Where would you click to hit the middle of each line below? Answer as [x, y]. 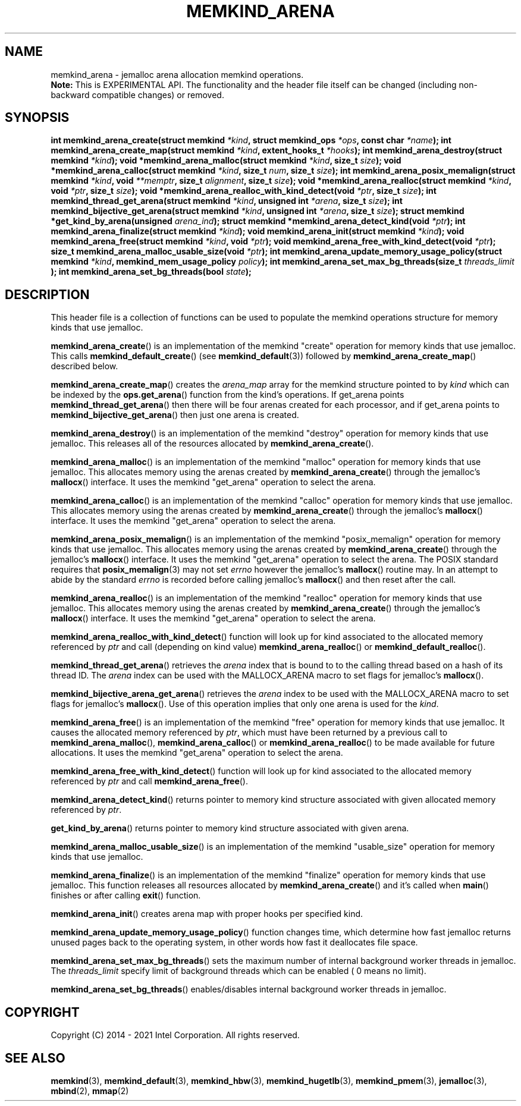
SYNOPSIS [37, 118]
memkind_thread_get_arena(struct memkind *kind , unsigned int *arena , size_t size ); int [227, 201]
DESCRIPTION [47, 294]
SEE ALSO [35, 1058]
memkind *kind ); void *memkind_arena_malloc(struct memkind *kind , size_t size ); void [226, 161]
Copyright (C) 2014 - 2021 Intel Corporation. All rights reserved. [175, 1035]
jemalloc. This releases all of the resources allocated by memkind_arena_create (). [212, 444]
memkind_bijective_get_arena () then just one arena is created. [175, 415]
